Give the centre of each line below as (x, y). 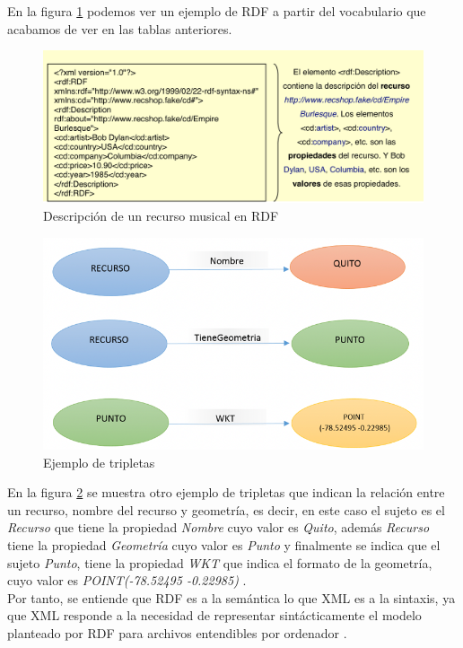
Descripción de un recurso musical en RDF (161, 215)
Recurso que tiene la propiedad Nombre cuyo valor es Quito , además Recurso (218, 527)
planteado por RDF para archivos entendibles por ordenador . (177, 633)
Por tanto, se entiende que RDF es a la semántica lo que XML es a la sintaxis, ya (231, 597)
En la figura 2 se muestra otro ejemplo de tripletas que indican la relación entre (226, 492)
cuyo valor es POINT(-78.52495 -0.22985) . (127, 580)
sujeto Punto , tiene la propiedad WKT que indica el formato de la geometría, (220, 562)
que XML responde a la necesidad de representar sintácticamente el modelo (214, 615)
